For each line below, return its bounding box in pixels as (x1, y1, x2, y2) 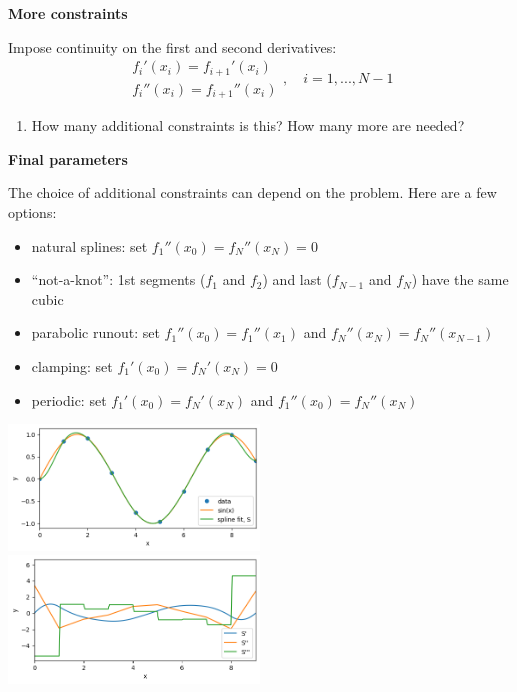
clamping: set (31, 355, 113, 376)
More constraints (8, 3, 128, 23)
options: (8, 201, 57, 222)
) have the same (411, 269, 509, 290)
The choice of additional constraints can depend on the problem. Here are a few (8, 182, 497, 203)
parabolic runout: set (31, 322, 160, 343)
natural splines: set (31, 235, 148, 256)
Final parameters (8, 148, 128, 169)
